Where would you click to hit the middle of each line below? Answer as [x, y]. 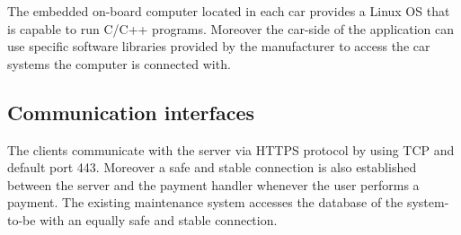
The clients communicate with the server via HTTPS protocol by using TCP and [231, 149]
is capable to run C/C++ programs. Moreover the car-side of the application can [231, 28]
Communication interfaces [131, 112]
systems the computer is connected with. [119, 63]
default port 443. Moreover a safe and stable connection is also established [212, 167]
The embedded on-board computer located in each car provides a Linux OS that [229, 11]
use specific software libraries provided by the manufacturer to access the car [219, 46]
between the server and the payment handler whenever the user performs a [213, 184]
